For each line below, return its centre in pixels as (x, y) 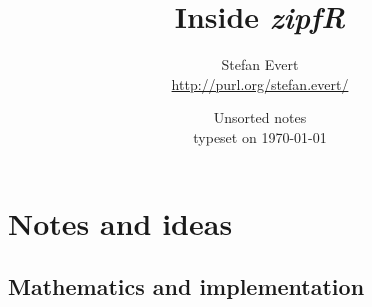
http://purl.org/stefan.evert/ (260, 83)
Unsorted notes (260, 117)
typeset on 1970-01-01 (260, 136)
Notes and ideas (120, 222)
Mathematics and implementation (186, 286)
